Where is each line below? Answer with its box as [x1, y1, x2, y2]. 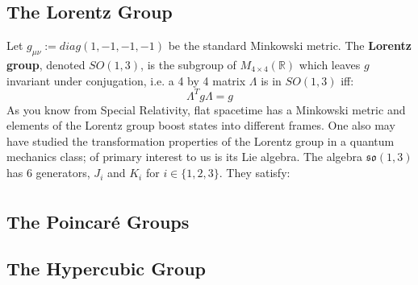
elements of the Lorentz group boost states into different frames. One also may [6, 117, 395, 134]
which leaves [299, 56, 361, 72]
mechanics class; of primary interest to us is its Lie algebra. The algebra [6, 148, 363, 165]
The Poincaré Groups [6, 209, 190, 233]
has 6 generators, [6, 164, 90, 181]
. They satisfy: [219, 164, 291, 181]
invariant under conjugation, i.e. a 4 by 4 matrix [6, 72, 246, 89]
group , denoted [6, 56, 86, 72]
